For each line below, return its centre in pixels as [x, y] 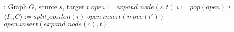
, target [73, 6]
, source [46, 6]
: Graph [15, 6]
